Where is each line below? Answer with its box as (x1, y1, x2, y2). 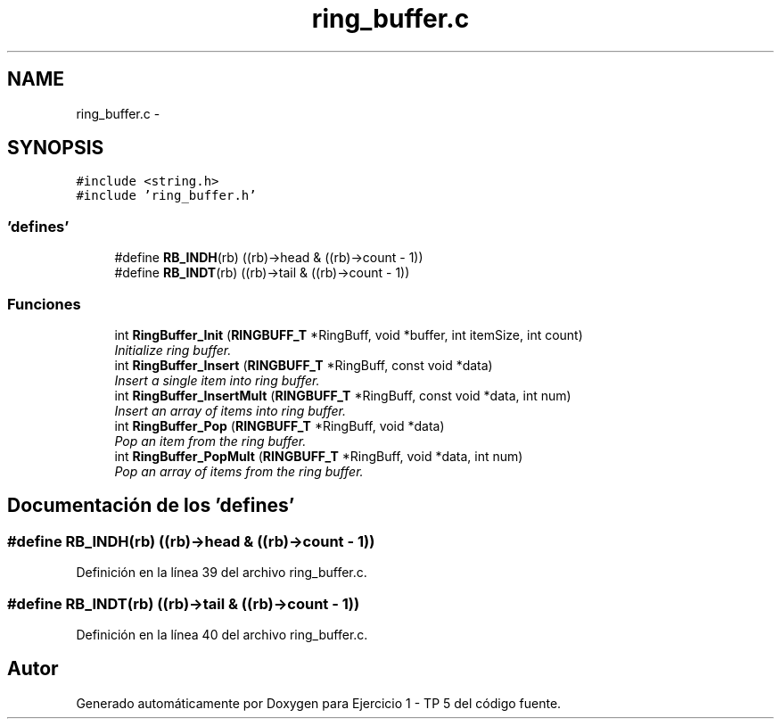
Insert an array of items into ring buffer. (114, 402, 347, 418)
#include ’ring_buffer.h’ (76, 188, 257, 203)
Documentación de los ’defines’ (7, 494, 295, 517)
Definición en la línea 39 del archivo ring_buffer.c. (76, 565, 367, 581)
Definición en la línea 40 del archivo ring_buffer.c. (76, 626, 368, 642)
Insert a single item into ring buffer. (114, 372, 320, 388)
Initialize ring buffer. (114, 342, 232, 358)
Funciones (7, 294, 81, 313)
